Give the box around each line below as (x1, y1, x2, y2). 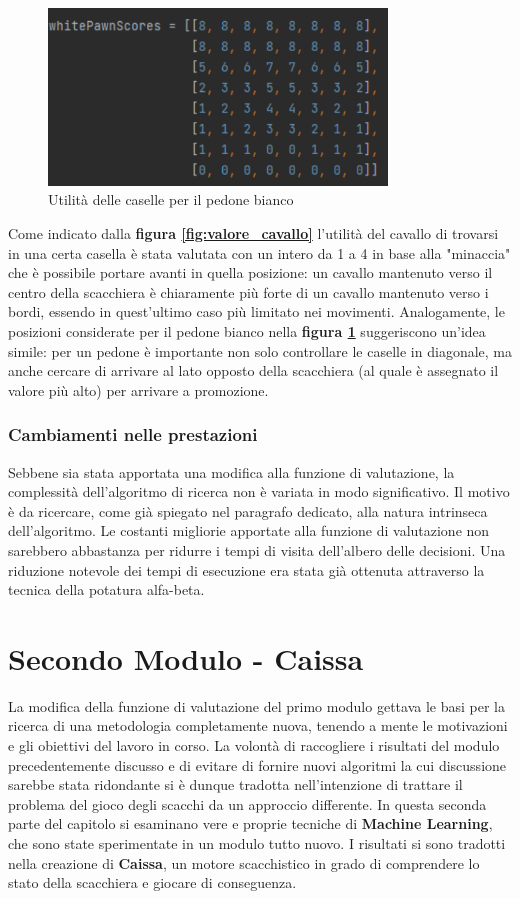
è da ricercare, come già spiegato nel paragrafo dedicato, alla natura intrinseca (8, 500, 488, 521)
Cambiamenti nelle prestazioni (8, 422, 258, 447)
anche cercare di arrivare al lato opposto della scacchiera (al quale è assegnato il (8, 360, 499, 381)
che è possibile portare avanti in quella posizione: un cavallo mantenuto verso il (8, 262, 493, 283)
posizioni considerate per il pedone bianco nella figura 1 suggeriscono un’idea (8, 321, 486, 342)
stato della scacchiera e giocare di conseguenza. (8, 872, 297, 893)
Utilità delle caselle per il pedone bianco (48, 189, 294, 210)
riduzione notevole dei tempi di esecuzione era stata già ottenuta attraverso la (8, 559, 485, 580)
